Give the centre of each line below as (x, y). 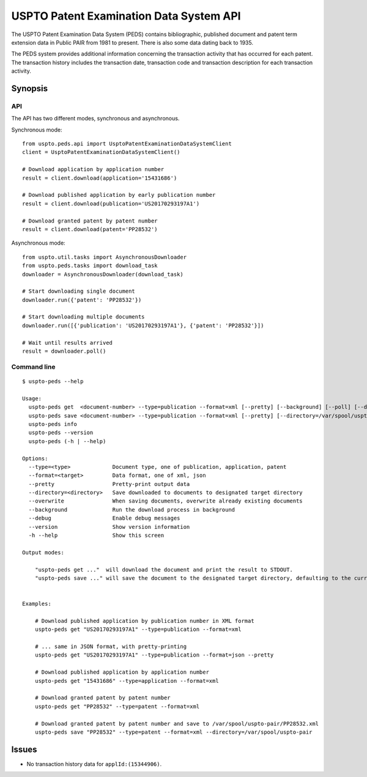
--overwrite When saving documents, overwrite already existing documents (165, 501)
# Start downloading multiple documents (83, 317)
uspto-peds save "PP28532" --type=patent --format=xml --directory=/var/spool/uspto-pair (173, 732)
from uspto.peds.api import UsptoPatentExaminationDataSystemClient (127, 144)
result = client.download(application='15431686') (100, 178)
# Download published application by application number (122, 672)
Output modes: (43, 552)
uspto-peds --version (61, 433)
